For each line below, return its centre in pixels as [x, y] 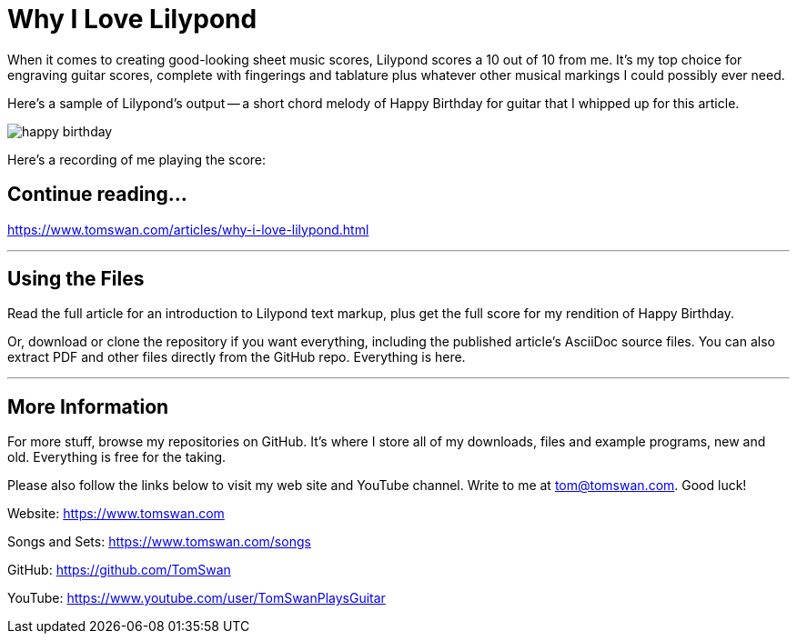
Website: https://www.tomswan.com [116, 514]
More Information [88, 406]
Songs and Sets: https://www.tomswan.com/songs [159, 542]
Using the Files [76, 279]
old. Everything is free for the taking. [117, 457]
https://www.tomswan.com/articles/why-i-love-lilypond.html [188, 229]
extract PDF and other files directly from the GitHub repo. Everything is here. [237, 357]
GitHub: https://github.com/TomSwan [119, 570]
